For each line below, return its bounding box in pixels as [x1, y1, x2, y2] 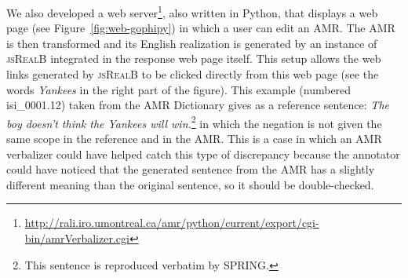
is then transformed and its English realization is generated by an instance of [6, 35, 377, 51]
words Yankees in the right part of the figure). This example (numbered [6, 81, 352, 97]
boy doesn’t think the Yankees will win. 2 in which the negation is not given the [6, 112, 382, 131]
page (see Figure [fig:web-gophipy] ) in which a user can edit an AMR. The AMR [6, 20, 395, 36]
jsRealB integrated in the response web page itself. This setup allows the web [6, 50, 381, 67]
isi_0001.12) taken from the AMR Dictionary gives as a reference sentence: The [6, 97, 389, 113]
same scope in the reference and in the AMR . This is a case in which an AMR [6, 130, 382, 147]
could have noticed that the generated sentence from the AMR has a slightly [6, 161, 375, 177]
